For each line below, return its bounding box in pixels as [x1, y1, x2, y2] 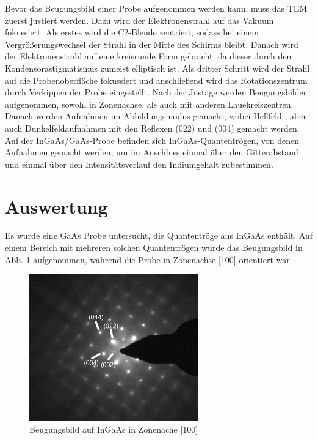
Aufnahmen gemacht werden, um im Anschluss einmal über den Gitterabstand [5, 146, 298, 158]
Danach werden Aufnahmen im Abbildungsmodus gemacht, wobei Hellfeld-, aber [5, 110, 306, 122]
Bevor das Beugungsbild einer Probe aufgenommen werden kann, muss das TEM [5, 2, 308, 14]
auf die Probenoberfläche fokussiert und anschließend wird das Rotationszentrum [5, 73, 308, 86]
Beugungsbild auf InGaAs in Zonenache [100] [29, 423, 198, 436]
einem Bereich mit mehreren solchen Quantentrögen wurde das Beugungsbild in [5, 241, 303, 254]
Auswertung [5, 193, 108, 218]
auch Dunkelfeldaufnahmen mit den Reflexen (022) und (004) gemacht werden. [5, 121, 300, 134]
